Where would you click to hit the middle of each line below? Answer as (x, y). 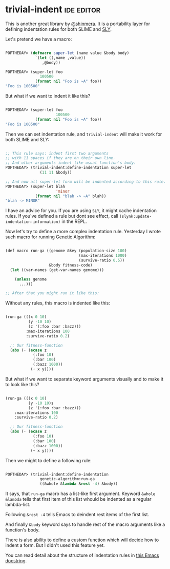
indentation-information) (33, 222)
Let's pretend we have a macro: (39, 39)
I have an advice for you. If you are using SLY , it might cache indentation (81, 211)
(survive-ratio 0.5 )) (102, 260)
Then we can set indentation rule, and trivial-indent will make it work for (84, 134)
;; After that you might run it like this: (52, 293)
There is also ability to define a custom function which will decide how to (82, 540)
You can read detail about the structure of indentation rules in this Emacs (82, 555)
